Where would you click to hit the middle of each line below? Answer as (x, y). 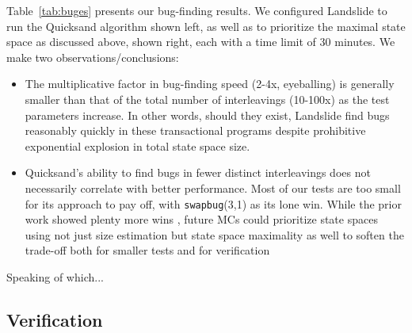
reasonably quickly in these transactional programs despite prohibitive (195, 130)
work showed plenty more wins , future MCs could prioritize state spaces (201, 219)
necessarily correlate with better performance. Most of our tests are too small (213, 188)
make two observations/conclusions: (93, 57)
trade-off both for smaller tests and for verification (147, 250)
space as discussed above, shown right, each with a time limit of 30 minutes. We (201, 42)
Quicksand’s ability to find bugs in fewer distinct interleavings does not (198, 172)
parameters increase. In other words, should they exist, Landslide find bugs (207, 115)
